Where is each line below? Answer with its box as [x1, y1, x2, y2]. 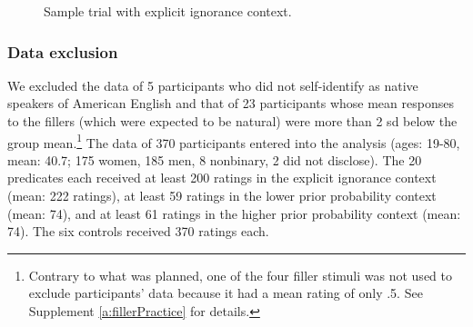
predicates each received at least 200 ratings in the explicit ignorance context [7, 168, 437, 187]
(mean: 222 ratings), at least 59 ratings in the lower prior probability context [7, 186, 437, 205]
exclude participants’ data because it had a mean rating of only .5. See [28, 283, 423, 302]
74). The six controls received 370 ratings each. [7, 222, 269, 241]
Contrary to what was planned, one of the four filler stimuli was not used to [28, 265, 452, 284]
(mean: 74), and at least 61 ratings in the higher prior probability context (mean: [7, 203, 461, 223]
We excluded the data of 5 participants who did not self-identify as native [7, 75, 418, 94]
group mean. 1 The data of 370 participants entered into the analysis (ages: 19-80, [7, 130, 460, 152]
